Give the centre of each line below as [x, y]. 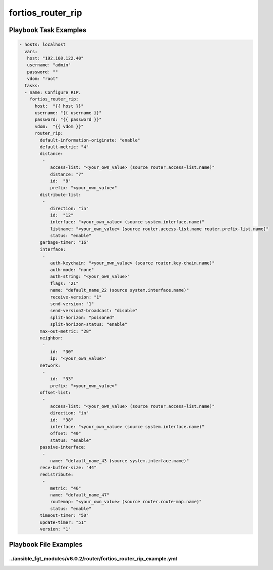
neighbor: [51, 338]
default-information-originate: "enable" [90, 140]
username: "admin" [49, 65]
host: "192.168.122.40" [55, 58]
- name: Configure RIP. [53, 92]
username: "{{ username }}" [68, 113]
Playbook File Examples [46, 544]
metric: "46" [66, 488]
